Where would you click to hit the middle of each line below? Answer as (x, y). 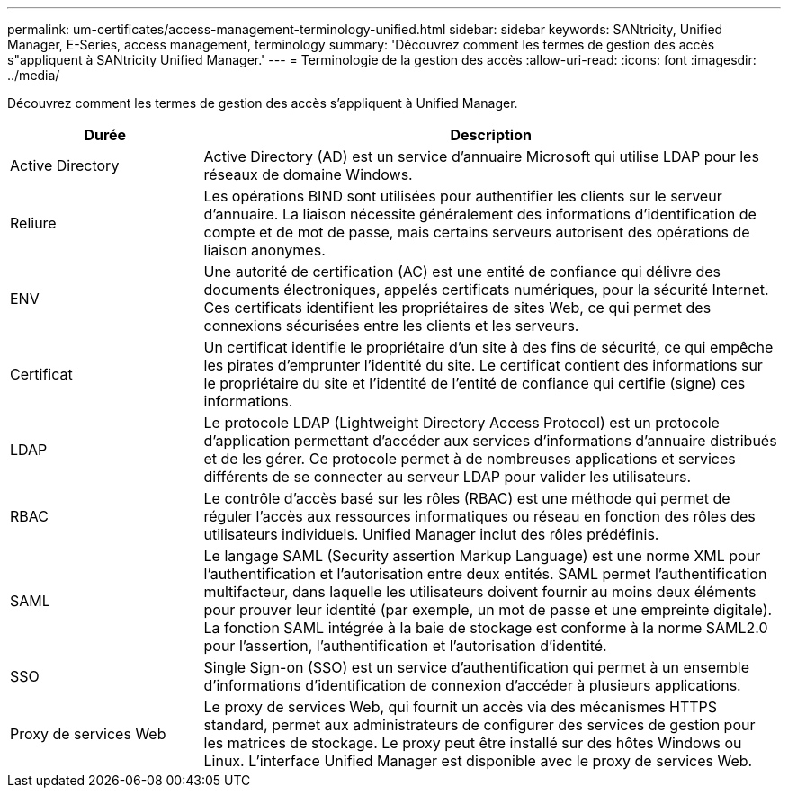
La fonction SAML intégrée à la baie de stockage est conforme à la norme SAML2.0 (486, 628)
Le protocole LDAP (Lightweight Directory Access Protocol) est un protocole (461, 423)
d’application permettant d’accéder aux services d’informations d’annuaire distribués (490, 441)
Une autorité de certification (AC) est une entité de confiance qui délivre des (462, 272)
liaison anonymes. (264, 250)
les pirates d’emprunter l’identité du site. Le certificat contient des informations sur (483, 365)
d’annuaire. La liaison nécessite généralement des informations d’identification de (480, 214)
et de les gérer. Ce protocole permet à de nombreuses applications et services (470, 459)
